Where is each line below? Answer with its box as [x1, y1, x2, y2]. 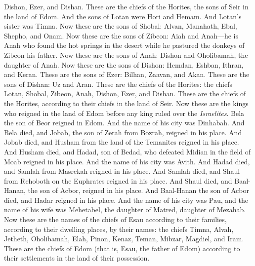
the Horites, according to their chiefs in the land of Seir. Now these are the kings [4, 98, 249, 108]
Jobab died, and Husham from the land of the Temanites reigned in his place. [4, 137, 239, 147]
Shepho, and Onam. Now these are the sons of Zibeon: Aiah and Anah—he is [4, 30, 239, 40]
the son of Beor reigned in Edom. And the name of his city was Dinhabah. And [4, 117, 245, 128]
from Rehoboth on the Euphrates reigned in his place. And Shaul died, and [4, 175, 232, 186]
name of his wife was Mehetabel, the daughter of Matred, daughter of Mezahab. [4, 204, 246, 215]
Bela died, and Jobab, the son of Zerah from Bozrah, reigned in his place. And [4, 127, 242, 137]
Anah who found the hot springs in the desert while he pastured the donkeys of [4, 40, 245, 50]
